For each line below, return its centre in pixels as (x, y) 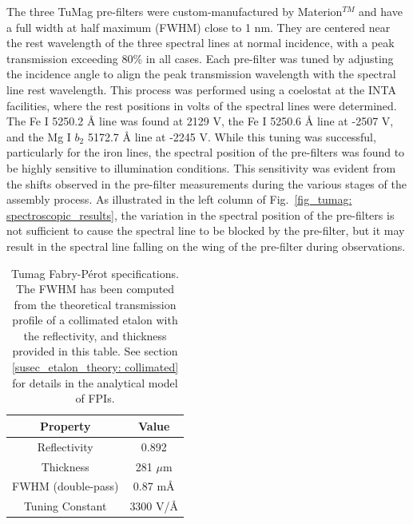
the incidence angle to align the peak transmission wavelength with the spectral (201, 74)
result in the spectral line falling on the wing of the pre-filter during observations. (206, 246)
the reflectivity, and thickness (95, 335)
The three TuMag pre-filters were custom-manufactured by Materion (175, 11)
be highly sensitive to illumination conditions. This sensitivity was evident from (201, 167)
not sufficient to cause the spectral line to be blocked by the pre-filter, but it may (206, 230)
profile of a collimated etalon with (95, 320)
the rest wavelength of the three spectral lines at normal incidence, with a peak (201, 43)
